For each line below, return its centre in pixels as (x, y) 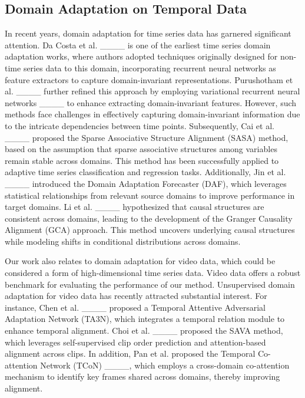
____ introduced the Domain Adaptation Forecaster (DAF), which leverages (146, 183)
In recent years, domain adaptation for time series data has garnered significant (148, 33)
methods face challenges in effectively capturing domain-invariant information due (152, 114)
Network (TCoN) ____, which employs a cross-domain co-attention (165, 365)
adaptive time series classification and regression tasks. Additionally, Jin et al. (145, 172)
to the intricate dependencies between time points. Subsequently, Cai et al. (140, 125)
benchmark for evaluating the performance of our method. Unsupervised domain (150, 284)
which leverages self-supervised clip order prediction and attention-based (135, 342)
